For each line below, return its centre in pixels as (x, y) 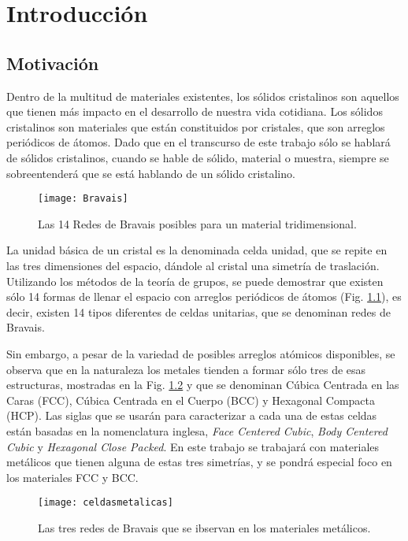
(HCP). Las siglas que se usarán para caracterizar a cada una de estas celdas (192, 415)
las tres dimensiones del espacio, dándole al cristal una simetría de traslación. (193, 265)
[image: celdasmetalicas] (106, 503)
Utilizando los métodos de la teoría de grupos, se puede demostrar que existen (195, 281)
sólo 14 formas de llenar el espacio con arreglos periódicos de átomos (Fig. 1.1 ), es (204, 296)
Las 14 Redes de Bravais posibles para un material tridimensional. (197, 223)
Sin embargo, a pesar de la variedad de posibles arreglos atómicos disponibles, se (201, 353)
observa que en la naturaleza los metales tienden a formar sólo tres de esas (186, 369)
